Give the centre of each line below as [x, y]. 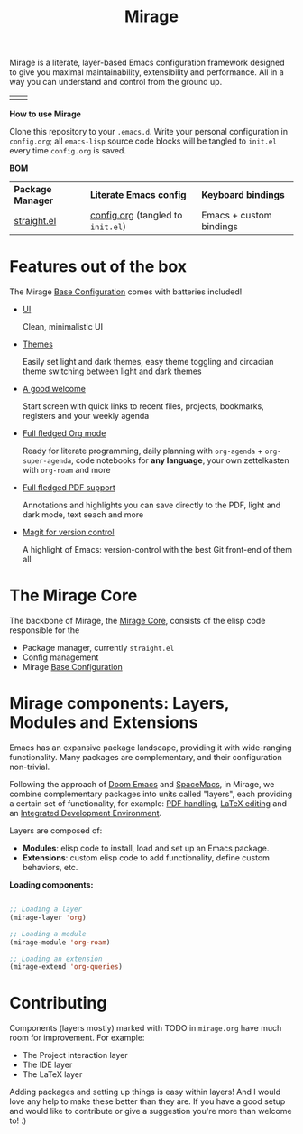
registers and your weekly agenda [86, 416]
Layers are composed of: [56, 831]
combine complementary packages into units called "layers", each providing [151, 794]
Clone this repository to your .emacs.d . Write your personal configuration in [149, 132]
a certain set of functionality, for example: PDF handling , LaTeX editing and [148, 804]
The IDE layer [47, 1065]
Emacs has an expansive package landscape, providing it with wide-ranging [151, 748]
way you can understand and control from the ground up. [116, 82]
